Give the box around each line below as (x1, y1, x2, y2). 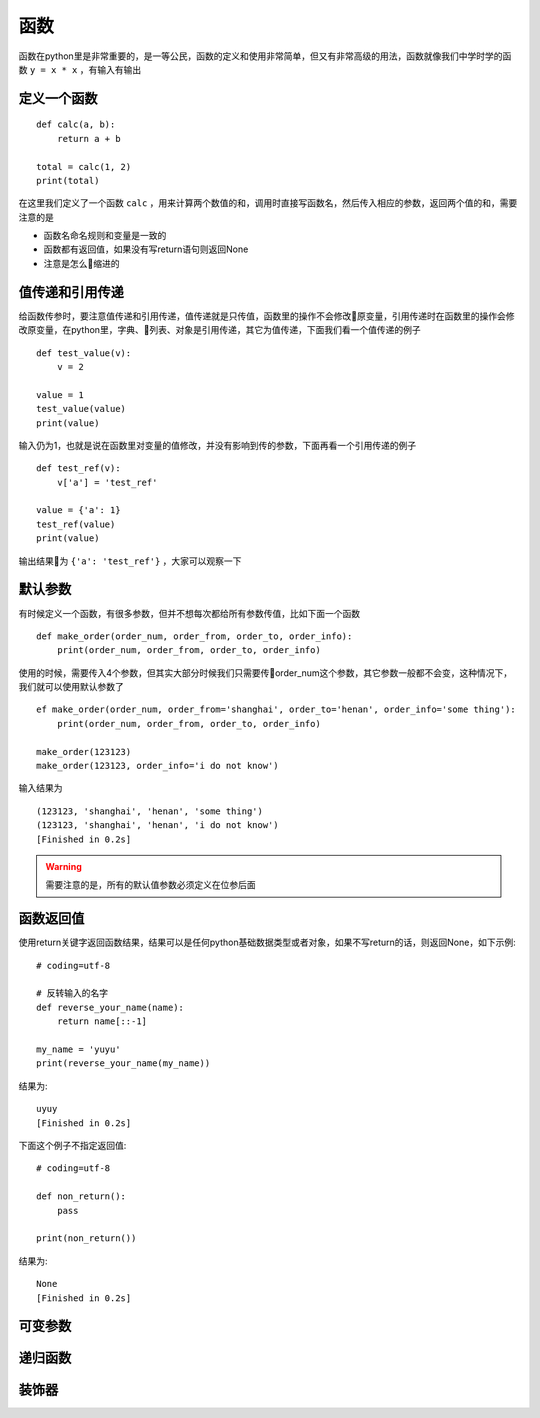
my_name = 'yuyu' (36, 1044, 121, 1055)
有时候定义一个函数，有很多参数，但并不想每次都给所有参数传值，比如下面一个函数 (18, 607, 360, 619)
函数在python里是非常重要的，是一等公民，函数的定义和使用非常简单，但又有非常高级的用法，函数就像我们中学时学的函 (18, 50, 512, 62)
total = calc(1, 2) (36, 161, 132, 172)
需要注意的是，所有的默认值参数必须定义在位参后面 (45, 879, 256, 891)
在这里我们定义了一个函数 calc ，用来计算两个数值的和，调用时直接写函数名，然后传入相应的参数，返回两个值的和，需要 (18, 197, 518, 209)
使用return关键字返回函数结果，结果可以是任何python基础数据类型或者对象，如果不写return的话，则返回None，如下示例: (18, 936, 516, 949)
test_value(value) (36, 403, 127, 415)
